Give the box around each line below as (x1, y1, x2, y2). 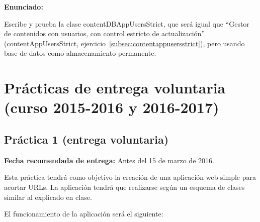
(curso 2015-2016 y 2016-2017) (4, 97, 219, 118)
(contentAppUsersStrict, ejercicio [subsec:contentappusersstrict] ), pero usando (4, 38, 245, 48)
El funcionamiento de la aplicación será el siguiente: (4, 208, 163, 219)
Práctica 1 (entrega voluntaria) (4, 131, 169, 147)
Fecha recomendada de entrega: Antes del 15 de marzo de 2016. (4, 155, 214, 165)
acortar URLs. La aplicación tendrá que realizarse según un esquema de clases (4, 181, 245, 192)
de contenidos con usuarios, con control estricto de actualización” (4, 28, 205, 39)
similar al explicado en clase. (4, 191, 92, 202)
